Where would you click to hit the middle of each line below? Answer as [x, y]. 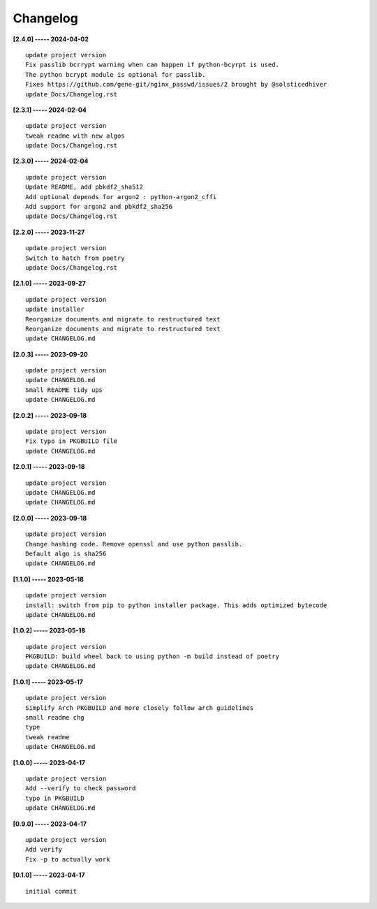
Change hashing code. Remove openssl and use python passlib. [134, 544]
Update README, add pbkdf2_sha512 [84, 187]
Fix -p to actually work [68, 859]
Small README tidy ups [64, 390]
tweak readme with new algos [75, 136]
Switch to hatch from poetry [75, 258]
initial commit [51, 891]
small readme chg [55, 718]
